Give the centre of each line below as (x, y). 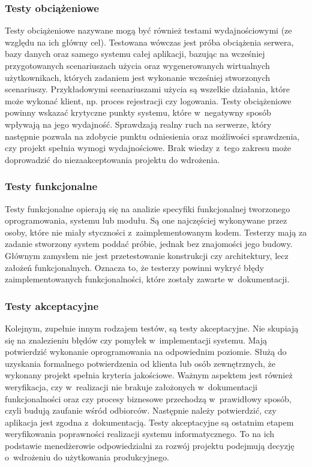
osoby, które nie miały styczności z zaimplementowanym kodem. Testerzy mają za (156, 232)
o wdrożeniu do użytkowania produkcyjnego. (87, 457)
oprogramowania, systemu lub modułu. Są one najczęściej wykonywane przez (146, 220)
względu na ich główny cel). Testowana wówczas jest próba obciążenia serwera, (149, 42)
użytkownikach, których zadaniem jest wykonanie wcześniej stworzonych (138, 77)
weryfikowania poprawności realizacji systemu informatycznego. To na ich (140, 434)
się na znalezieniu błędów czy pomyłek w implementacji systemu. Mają (136, 340)
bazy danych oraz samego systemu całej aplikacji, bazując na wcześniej (135, 54)
